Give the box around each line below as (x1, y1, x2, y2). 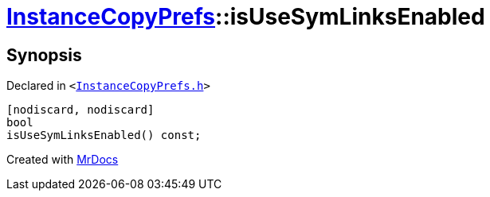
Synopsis (6, 44, 82, 65)
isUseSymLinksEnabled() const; (6, 129, 202, 142)
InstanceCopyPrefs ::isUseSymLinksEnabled (6, 3, 485, 30)
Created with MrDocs (6, 153, 119, 167)
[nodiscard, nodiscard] (6, 103, 155, 117)
